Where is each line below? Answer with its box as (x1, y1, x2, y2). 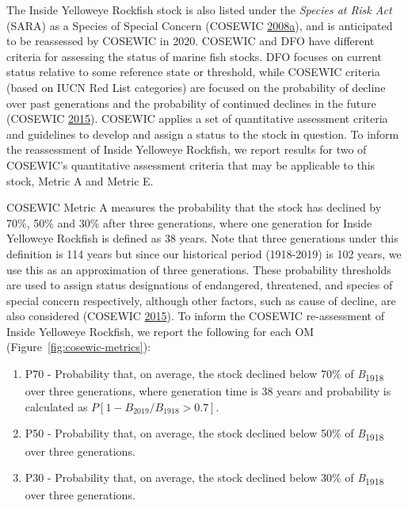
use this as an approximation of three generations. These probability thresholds (6, 261, 391, 277)
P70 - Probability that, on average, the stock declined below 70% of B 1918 (25, 365, 384, 384)
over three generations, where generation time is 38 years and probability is (25, 383, 391, 399)
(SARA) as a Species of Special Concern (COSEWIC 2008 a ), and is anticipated (6, 17, 393, 33)
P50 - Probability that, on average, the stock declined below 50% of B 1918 (25, 425, 384, 444)
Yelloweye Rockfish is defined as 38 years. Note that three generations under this (6, 230, 398, 246)
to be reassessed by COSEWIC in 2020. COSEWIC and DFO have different (6, 32, 375, 49)
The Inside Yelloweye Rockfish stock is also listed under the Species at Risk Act (6, 2, 392, 17)
